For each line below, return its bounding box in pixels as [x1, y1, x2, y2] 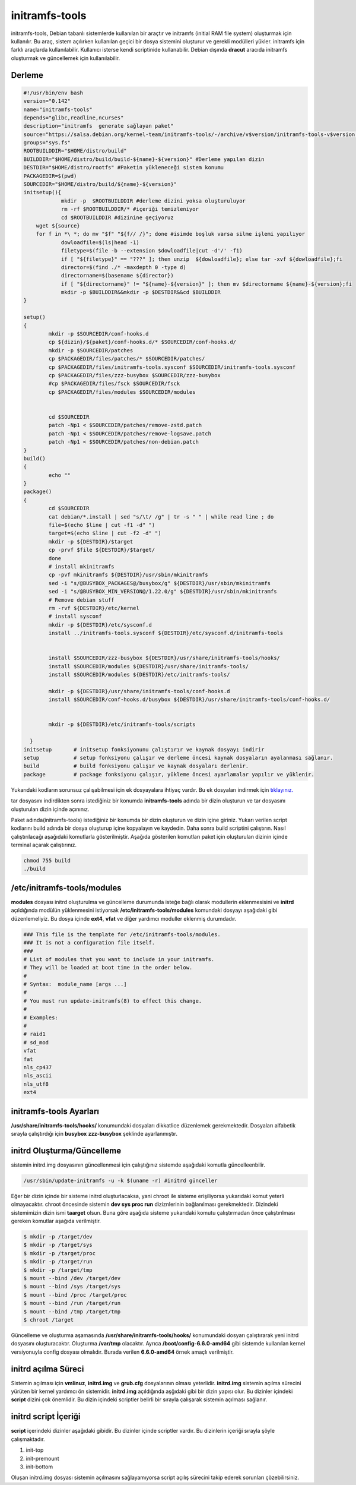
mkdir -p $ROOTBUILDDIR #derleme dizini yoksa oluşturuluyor [61, 197, 246, 204]
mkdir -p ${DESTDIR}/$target [48, 538, 133, 545]
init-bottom [26, 1463, 53, 1470]
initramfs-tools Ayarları [11, 1106, 99, 1116]
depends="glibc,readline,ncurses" [23, 114, 124, 121]
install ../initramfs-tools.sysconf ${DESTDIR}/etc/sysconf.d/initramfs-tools [48, 630, 284, 637]
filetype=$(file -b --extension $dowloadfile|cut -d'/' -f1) [61, 247, 243, 254]
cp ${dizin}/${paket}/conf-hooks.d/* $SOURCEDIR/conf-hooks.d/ [48, 339, 237, 346]
